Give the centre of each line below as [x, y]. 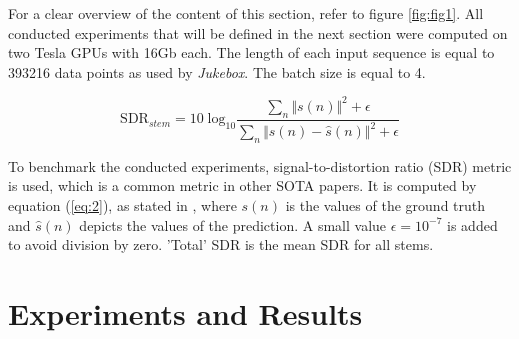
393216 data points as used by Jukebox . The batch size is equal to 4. [217, 71]
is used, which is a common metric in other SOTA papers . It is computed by [242, 185]
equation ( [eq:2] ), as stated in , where [122, 205]
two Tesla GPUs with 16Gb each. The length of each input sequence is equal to [251, 52]
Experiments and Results [185, 313]
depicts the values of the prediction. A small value [233, 224]
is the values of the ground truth [385, 205]
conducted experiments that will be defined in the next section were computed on [258, 32]
